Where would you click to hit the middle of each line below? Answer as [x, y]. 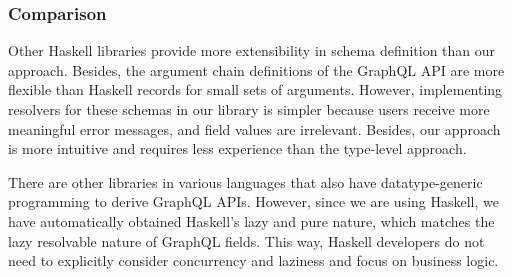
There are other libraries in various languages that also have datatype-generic [245, 181]
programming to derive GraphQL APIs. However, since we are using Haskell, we [253, 201]
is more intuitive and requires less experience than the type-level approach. [237, 148]
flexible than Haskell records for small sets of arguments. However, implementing [255, 89]
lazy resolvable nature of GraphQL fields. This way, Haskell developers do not [246, 240]
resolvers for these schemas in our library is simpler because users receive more [249, 109]
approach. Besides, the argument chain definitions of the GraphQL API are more [256, 69]
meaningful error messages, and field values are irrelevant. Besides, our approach [254, 128]
